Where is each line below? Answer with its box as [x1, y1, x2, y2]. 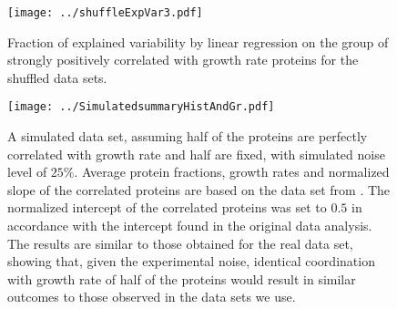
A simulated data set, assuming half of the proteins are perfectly [7, 127, 368, 146]
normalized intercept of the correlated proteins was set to [7, 198, 327, 217]
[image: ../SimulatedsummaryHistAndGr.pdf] [7, 100, 275, 114]
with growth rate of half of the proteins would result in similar [7, 269, 356, 288]
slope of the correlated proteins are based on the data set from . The [7, 180, 391, 199]
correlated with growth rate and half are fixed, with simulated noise [7, 144, 385, 163]
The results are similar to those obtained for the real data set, [7, 233, 353, 252]
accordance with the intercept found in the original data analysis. [7, 216, 372, 235]
